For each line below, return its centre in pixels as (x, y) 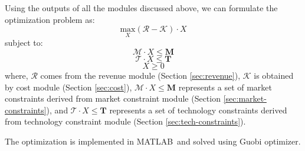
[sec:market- (245, 98)
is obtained (274, 75)
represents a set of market (225, 87)
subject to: (24, 43)
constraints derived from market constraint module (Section (113, 98)
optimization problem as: (50, 19)
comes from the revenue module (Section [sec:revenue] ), (140, 75)
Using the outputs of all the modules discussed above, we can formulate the (141, 8)
